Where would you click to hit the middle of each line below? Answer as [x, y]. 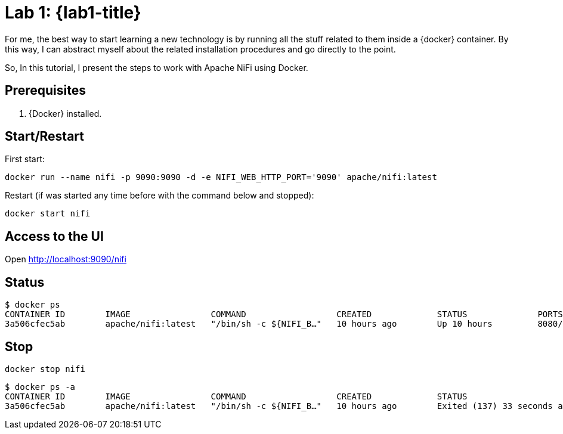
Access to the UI [54, 236]
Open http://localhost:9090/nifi [66, 259]
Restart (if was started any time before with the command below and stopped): [160, 196]
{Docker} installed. [65, 113]
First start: [25, 159]
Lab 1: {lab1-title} [73, 13]
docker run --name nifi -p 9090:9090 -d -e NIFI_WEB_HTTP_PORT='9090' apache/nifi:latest [221, 177]
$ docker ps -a [40, 387]
